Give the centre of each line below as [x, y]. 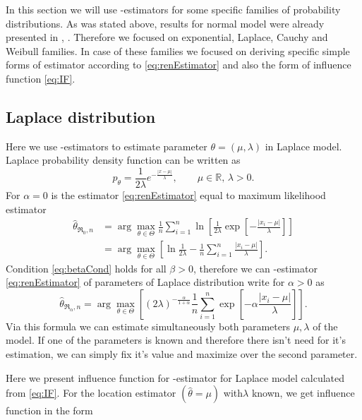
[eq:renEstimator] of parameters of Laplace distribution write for [145, 282]
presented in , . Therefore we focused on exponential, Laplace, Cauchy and [167, 37]
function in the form [49, 410]
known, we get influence [303, 393]
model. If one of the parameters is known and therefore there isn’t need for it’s [176, 340]
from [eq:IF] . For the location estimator [91, 393]
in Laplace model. [303, 146]
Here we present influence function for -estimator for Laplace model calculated [175, 377]
